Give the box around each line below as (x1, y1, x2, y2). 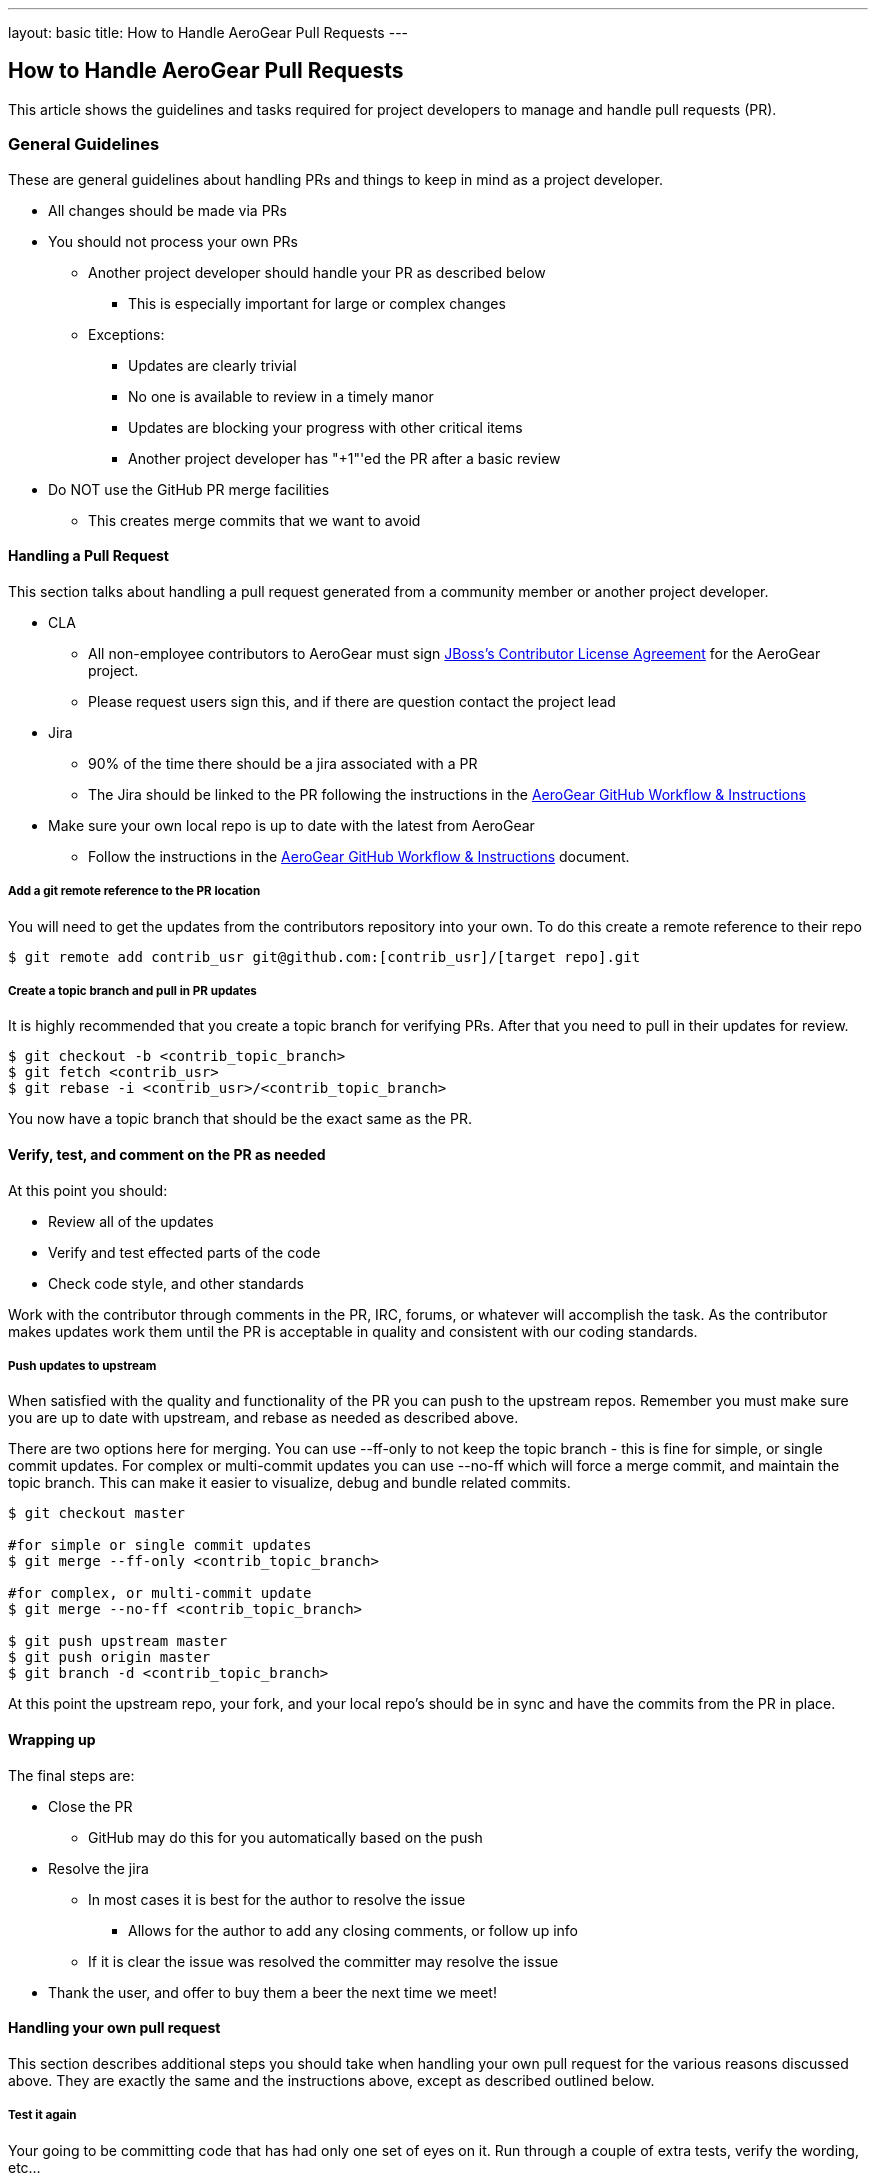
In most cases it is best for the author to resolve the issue (88, 1890, 466, 1908)
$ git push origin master (8, 1649, 211, 1666)
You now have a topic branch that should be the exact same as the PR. (8, 1110, 472, 1128)
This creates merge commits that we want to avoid (88, 511, 421, 529)
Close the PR (48, 1797, 133, 1815)
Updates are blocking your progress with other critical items (128, 418, 523, 436)
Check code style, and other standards (48, 1274, 304, 1292)
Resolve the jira (48, 1859, 149, 1877)
